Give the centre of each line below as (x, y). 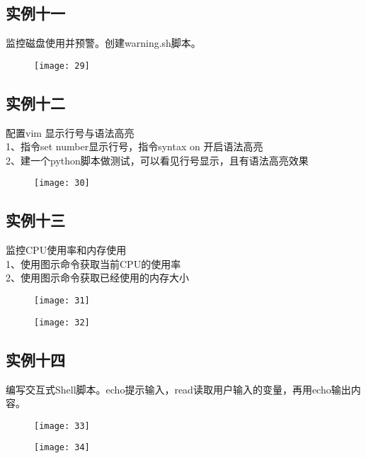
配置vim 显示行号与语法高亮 (70, 132)
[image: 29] (62, 66)
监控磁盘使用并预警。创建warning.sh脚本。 (103, 43)
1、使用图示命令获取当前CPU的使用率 (93, 263)
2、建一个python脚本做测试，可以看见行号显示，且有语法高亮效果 (157, 160)
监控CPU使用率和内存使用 (66, 250)
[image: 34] (62, 448)
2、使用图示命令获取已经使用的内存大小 (97, 278)
